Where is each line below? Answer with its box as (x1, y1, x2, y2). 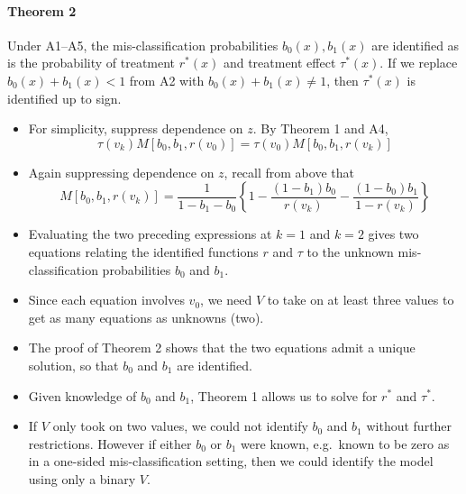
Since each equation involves (28, 290, 185, 309)
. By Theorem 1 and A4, (252, 119, 388, 138)
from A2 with (129, 70, 205, 89)
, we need (200, 290, 252, 309)
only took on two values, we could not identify (52, 416, 308, 435)
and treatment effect (223, 53, 336, 72)
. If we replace (379, 53, 458, 72)
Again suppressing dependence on (28, 162, 215, 181)
